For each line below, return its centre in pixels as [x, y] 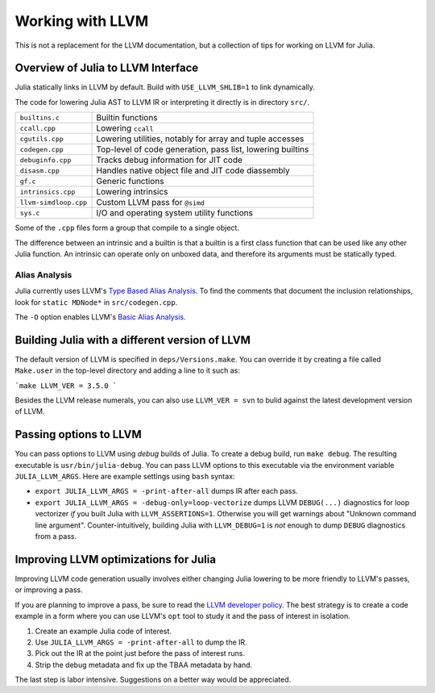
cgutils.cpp [41, 138]
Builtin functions [127, 118]
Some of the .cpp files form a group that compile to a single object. [127, 228]
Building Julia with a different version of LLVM [133, 340]
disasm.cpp [40, 171]
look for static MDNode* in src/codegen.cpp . [96, 302]
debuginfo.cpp [46, 160]
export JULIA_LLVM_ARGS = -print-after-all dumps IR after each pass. [166, 491]
